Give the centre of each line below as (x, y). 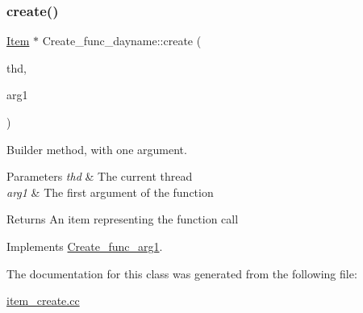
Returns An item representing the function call (123, 219)
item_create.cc (43, 300)
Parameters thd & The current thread (100, 176)
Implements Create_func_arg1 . (85, 246)
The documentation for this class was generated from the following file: (182, 273)
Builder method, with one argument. (97, 149)
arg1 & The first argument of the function (110, 192)
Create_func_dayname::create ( (122, 41)
